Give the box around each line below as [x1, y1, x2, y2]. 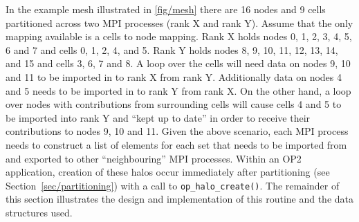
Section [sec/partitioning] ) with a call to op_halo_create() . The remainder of [6, 178, 340, 192]
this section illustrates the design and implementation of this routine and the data [6, 192, 354, 206]
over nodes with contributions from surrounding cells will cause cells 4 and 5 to [6, 97, 342, 111]
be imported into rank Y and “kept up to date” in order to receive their [6, 110, 311, 124]
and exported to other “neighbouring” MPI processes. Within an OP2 [6, 151, 302, 165]
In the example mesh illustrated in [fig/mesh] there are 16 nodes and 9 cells [6, 2, 326, 16]
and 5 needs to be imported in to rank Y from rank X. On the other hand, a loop [6, 83, 351, 98]
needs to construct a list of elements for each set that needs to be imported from [6, 137, 347, 151]
